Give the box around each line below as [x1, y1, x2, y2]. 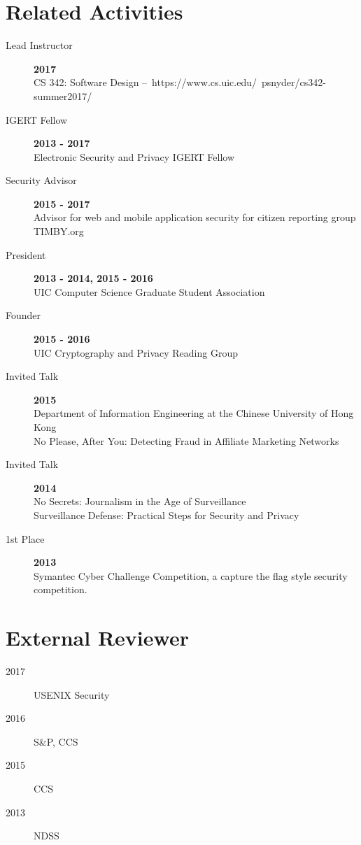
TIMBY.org [34, 224, 84, 239]
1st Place [6, 531, 45, 546]
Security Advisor [6, 173, 77, 187]
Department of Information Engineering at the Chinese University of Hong [34, 406, 354, 420]
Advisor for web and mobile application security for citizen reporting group [34, 210, 356, 225]
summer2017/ [34, 88, 92, 103]
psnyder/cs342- [261, 75, 326, 90]
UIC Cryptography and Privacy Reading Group [34, 345, 238, 360]
